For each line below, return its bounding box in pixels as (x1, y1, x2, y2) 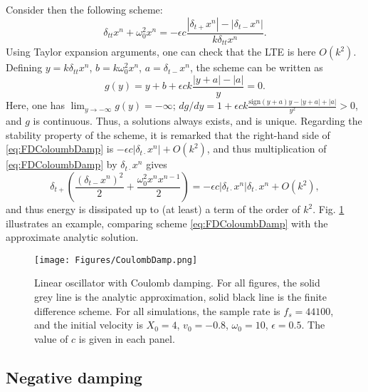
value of (34, 331, 68, 346)
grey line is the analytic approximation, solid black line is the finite (34, 289, 327, 304)
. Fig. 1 (312, 202, 345, 217)
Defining (6, 60, 43, 75)
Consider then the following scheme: (6, 2, 163, 16)
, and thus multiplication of (206, 141, 327, 156)
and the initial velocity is (34, 317, 143, 332)
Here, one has (6, 98, 65, 113)
